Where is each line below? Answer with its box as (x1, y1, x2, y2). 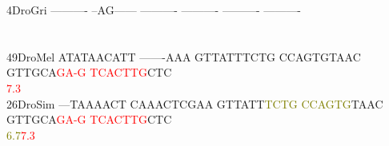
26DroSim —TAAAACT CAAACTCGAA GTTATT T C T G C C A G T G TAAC (6, 95, 383, 112)
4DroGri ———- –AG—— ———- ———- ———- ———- (6, 2, 301, 18)
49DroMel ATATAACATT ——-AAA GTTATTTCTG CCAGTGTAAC (6, 48, 361, 65)
